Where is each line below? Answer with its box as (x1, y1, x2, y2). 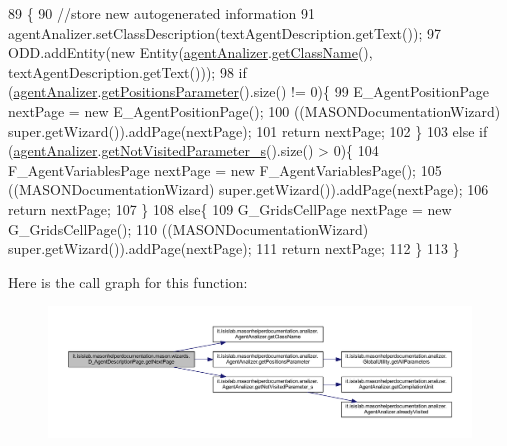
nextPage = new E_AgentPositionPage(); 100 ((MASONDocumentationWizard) (8, 100, 501, 121)
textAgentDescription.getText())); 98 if (8, 61, 247, 82)
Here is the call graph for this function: (8, 271, 248, 292)
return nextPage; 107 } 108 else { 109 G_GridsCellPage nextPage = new (8, 198, 452, 219)
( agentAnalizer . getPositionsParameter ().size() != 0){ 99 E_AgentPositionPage (8, 81, 489, 102)
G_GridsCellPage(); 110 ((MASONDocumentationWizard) (8, 218, 369, 239)
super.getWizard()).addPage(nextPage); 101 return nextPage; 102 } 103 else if (8, 120, 488, 141)
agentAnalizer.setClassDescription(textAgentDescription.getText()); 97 (8, 22, 441, 43)
